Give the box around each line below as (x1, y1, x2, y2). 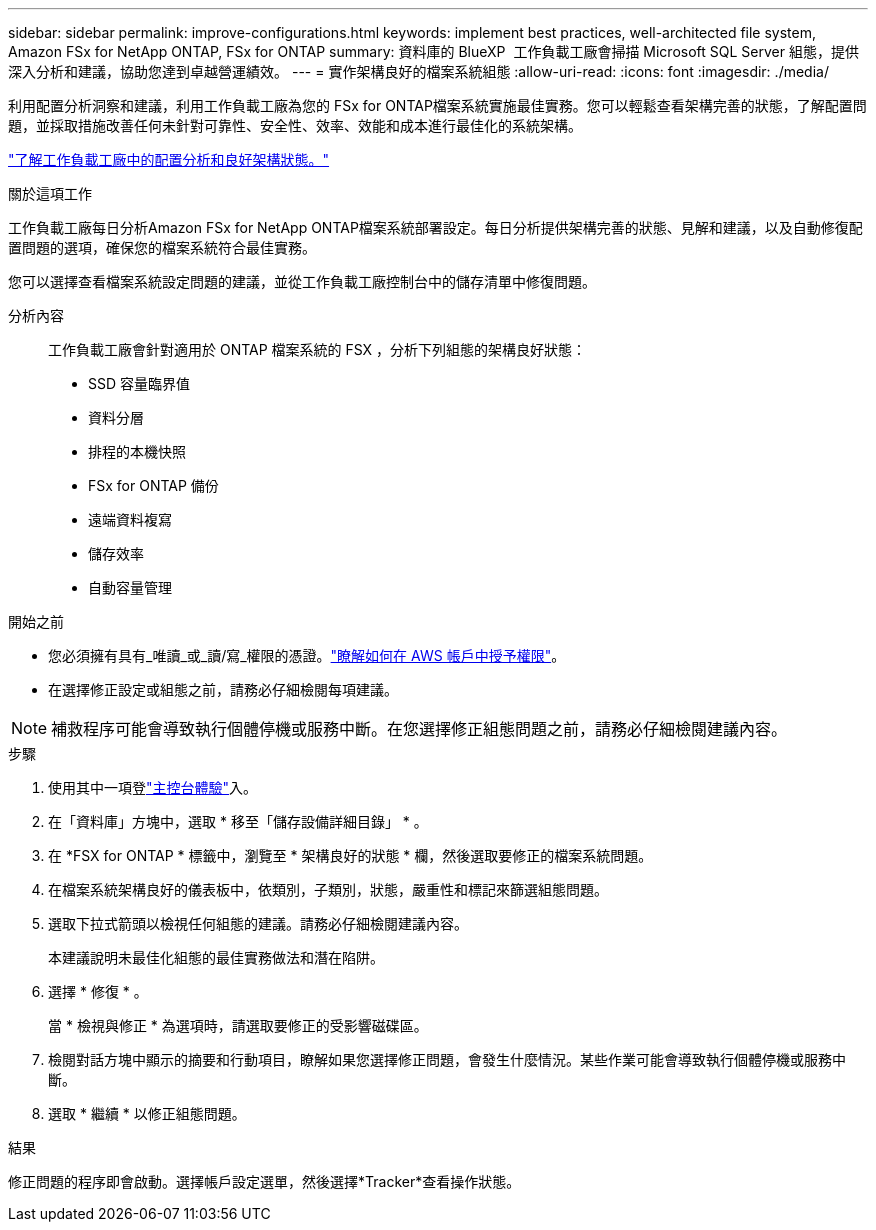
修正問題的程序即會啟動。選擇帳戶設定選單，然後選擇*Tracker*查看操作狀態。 (8, 1173, 521, 1190)
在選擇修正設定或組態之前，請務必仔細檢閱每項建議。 (48, 681, 398, 698)
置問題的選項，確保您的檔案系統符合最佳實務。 (8, 239, 316, 256)
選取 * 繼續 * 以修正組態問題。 (48, 1105, 246, 1122)
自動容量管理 (88, 579, 172, 596)
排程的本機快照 (88, 443, 186, 460)
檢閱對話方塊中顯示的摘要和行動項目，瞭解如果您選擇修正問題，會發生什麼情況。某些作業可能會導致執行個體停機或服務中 (48, 1051, 846, 1068)
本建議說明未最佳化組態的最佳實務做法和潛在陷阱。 (48, 949, 384, 966)
